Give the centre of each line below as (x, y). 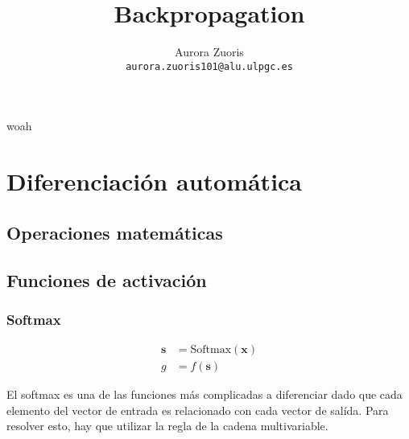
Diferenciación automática (155, 181)
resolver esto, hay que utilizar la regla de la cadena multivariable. (167, 426)
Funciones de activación (107, 279)
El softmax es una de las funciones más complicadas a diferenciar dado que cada (204, 394)
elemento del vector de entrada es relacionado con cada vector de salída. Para (198, 410)
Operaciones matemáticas (115, 232)
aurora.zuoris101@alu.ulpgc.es (209, 66)
